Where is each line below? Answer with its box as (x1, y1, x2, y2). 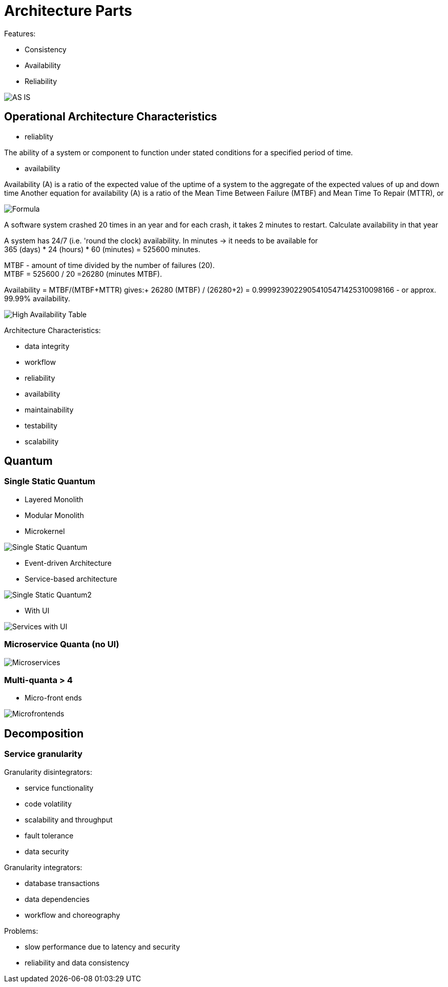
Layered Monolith (25, 495, 84, 504)
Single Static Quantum (4, 476, 95, 487)
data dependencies (25, 894, 90, 903)
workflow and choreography (25, 910, 120, 919)
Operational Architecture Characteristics (4, 110, 217, 124)
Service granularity (4, 749, 83, 759)
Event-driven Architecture (25, 558, 112, 567)
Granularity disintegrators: (4, 767, 92, 776)
